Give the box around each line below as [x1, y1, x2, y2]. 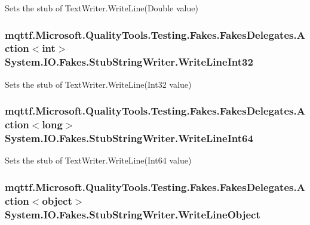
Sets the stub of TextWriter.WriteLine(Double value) [5, 2, 198, 14]
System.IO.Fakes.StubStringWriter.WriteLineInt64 [5, 131, 253, 146]
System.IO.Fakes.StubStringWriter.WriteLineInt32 [5, 54, 253, 69]
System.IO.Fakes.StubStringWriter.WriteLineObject [5, 206, 260, 221]
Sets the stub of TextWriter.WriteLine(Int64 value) [5, 154, 192, 167]
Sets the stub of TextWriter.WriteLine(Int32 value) [5, 78, 192, 90]
